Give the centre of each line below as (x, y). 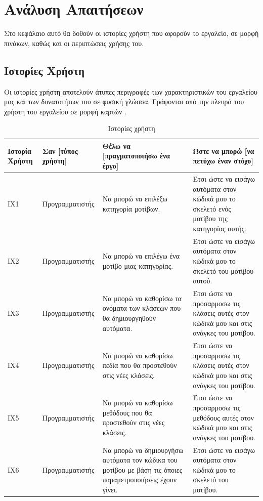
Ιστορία (19, 151)
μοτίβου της (210, 218)
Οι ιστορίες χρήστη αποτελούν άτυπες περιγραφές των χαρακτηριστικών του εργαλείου (131, 91)
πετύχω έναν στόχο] (223, 161)
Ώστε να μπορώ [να (224, 151)
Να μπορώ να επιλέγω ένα (141, 256)
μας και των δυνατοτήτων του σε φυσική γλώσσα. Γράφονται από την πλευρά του (124, 101)
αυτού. (203, 281)
